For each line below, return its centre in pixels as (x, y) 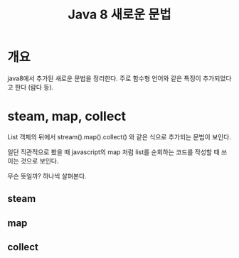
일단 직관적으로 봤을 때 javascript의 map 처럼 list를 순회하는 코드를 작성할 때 (113, 152)
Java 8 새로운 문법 (119, 15)
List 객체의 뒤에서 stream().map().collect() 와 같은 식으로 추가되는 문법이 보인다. (119, 136)
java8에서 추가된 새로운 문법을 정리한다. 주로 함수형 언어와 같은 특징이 (104, 78)
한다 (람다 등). (34, 87)
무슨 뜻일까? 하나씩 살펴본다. (47, 176)
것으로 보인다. (39, 161)
